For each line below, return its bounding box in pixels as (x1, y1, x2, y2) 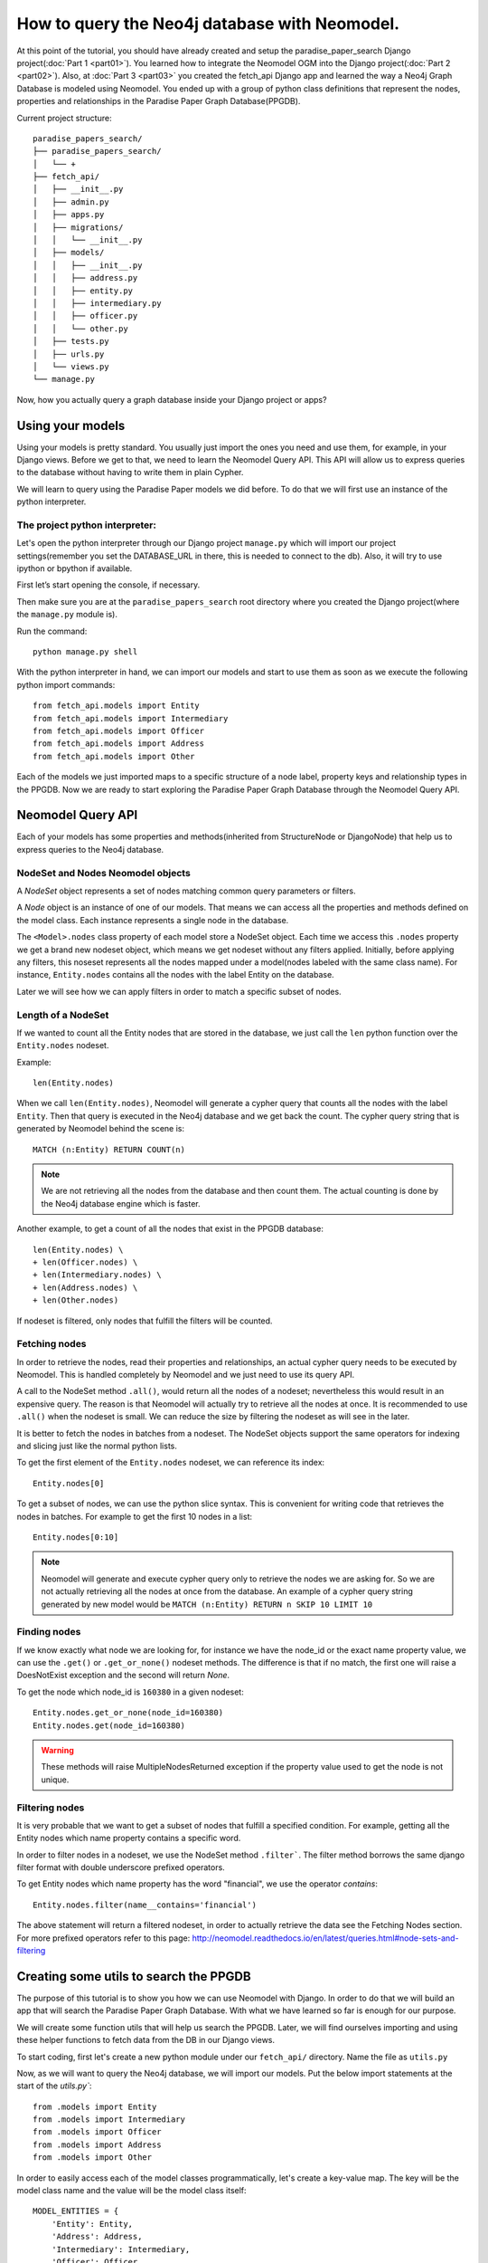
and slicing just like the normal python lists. (16, 1440, 178, 1451)
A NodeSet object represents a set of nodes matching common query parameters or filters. (16, 885, 356, 896)
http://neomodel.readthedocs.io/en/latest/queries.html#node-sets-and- (192, 1933, 460, 1943)
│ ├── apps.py (33, 209, 105, 220)
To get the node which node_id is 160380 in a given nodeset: (16, 1686, 244, 1697)
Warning (41, 1745, 74, 1755)
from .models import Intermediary (33, 2115, 185, 2125)
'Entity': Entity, (51, 2219, 134, 2229)
